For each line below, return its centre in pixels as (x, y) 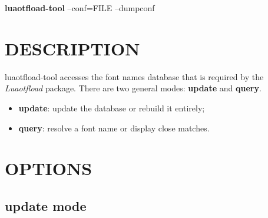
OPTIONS (49, 168)
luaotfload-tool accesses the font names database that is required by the (134, 76)
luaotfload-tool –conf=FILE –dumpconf (80, 8)
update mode (46, 205)
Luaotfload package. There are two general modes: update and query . (133, 88)
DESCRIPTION (72, 48)
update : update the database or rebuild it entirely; (112, 108)
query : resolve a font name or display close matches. (114, 128)
